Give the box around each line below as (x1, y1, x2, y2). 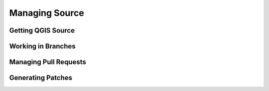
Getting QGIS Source (9, 26, 75, 35)
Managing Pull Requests (9, 58, 87, 66)
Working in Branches (9, 42, 76, 50)
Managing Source (9, 7, 84, 18)
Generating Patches (9, 74, 72, 82)
